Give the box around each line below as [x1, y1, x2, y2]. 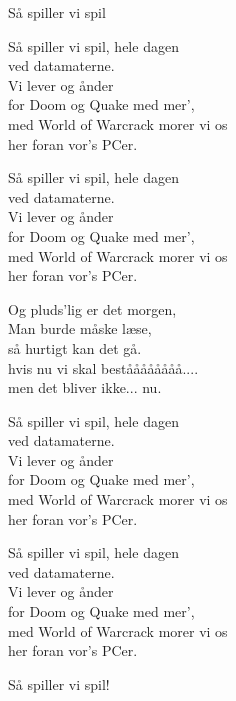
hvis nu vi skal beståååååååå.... [8, 357, 199, 378]
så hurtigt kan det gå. [8, 337, 142, 358]
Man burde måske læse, [8, 318, 152, 339]
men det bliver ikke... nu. [8, 377, 162, 398]
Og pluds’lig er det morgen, [8, 298, 177, 319]
